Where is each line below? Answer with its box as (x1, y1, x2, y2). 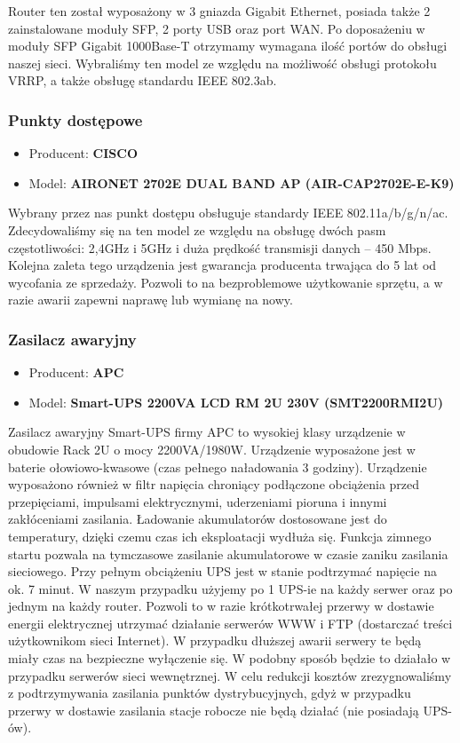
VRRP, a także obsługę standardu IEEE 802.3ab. (8, 71, 277, 90)
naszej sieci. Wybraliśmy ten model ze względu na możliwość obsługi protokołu (8, 53, 437, 72)
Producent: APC (28, 363, 124, 382)
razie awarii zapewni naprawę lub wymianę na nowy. (8, 290, 293, 309)
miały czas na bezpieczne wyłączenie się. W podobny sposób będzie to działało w (8, 649, 451, 668)
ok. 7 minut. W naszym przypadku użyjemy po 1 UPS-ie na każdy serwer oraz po (8, 579, 453, 597)
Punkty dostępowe (8, 108, 143, 130)
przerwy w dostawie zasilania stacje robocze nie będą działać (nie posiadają (8, 700, 419, 719)
